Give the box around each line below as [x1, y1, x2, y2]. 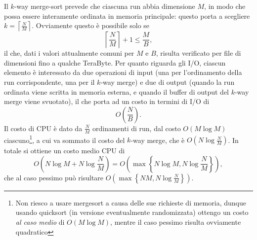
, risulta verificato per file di [156, 48, 241, 58]
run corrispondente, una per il [4, 76, 95, 87]
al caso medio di [15, 217, 65, 227]
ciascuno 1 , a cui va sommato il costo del [4, 133, 125, 145]
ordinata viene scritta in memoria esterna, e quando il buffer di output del [4, 86, 229, 97]
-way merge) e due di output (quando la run [100, 76, 235, 87]
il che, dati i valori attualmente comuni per [4, 48, 134, 58]
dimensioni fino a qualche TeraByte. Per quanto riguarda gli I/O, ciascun [4, 57, 226, 68]
